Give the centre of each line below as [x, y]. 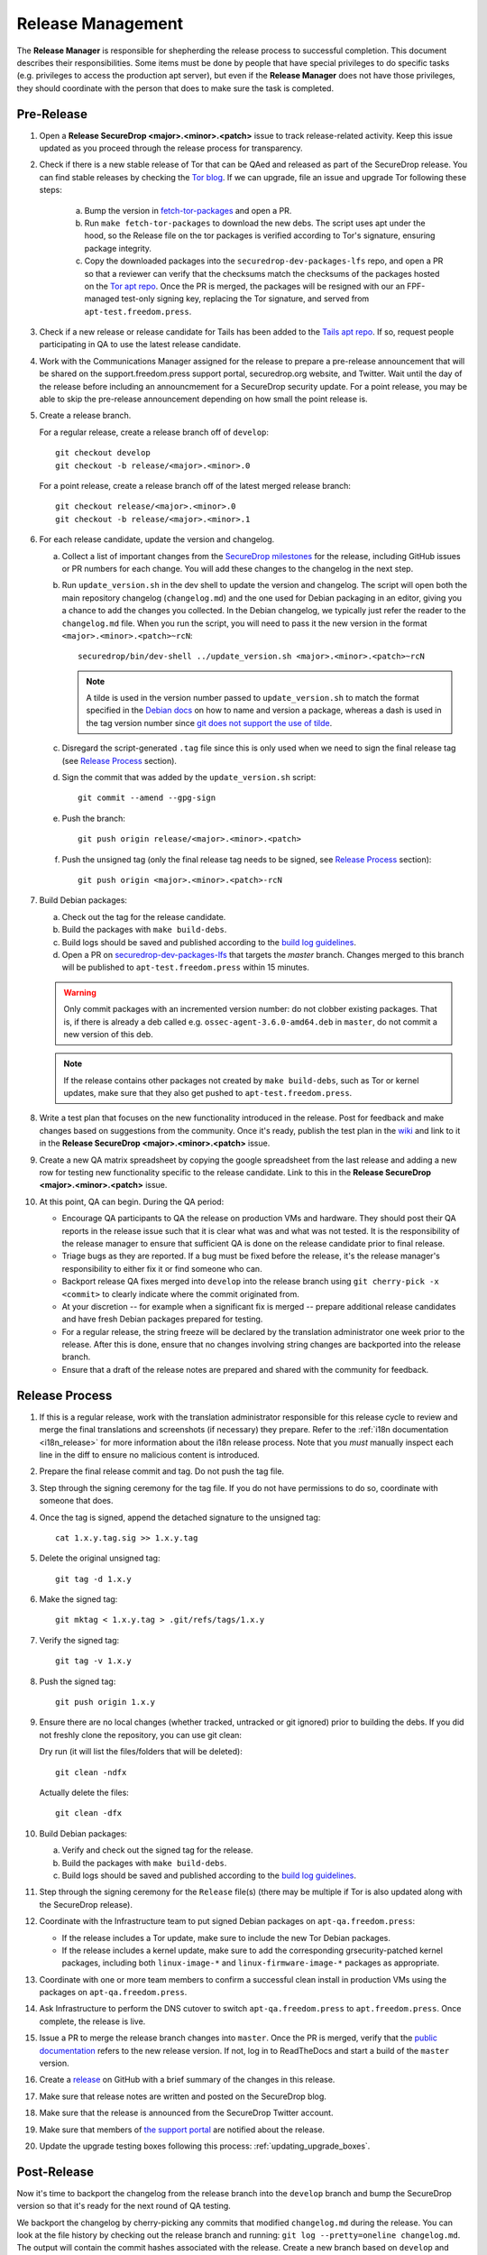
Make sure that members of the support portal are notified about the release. [182, 2130]
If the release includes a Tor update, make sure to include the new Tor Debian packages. [226, 1937]
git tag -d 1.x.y [93, 1579]
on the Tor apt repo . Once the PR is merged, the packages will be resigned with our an [245, 286]
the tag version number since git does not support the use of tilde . [209, 723]
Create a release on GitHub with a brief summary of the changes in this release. [187, 2080]
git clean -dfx [89, 1813]
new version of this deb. [108, 1034]
